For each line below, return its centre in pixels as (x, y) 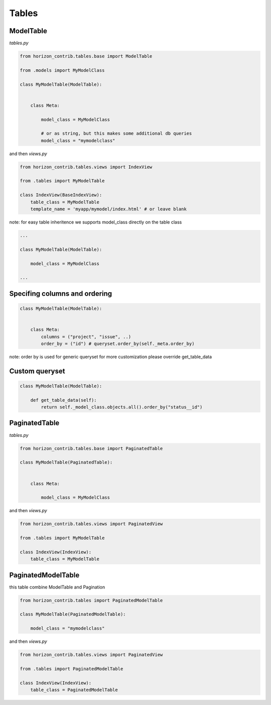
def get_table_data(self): (64, 400)
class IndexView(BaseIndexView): (61, 195)
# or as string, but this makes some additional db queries (116, 134)
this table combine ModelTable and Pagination (57, 587)
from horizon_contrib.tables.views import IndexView (86, 167)
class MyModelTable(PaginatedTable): (66, 462)
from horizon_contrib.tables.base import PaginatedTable (91, 448)
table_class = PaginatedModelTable (74, 690)
